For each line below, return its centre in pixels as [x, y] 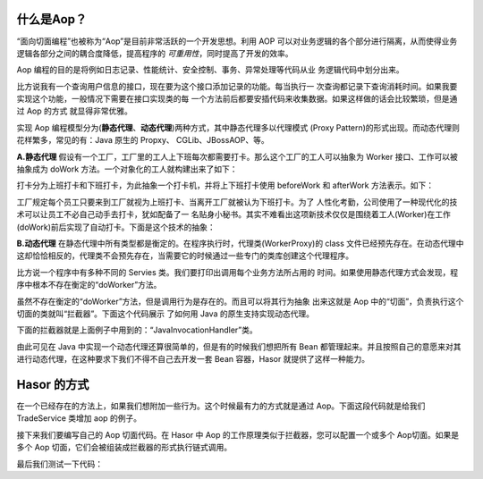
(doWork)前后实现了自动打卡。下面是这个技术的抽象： [116, 227]
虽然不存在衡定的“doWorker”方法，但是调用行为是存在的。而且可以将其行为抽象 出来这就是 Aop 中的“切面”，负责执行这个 [240, 301]
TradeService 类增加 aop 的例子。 [79, 418]
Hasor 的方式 [53, 384]
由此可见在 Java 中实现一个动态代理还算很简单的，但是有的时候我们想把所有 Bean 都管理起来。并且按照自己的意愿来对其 [239, 346]
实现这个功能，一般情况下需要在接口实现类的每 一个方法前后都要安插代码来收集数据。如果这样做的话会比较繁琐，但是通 [237, 99]
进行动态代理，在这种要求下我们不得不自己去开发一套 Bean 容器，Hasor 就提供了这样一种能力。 [193, 359]
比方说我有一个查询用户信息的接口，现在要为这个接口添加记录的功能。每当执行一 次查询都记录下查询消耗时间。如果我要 [237, 86]
